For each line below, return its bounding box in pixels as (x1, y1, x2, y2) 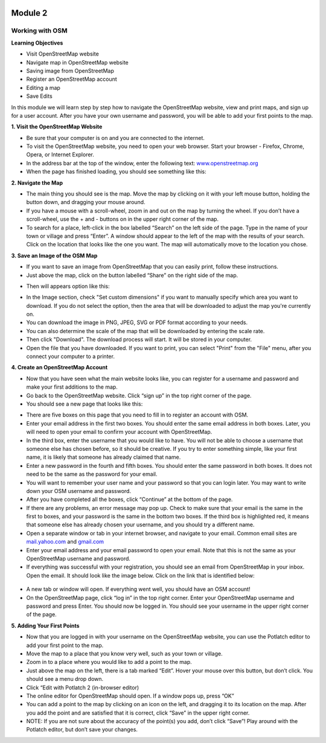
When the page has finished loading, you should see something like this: (26, 168, 206, 175)
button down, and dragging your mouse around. (26, 199, 145, 206)
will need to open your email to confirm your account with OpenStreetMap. (26, 429, 213, 436)
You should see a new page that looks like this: (26, 400, 143, 407)
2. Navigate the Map (11, 179, 63, 187)
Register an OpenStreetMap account (26, 75, 117, 83)
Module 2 (11, 8, 48, 18)
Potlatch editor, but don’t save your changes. (26, 726, 138, 733)
